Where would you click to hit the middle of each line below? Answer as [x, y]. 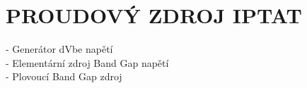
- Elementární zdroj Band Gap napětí [87, 62]
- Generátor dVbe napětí [59, 49]
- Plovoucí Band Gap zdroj [64, 76]
